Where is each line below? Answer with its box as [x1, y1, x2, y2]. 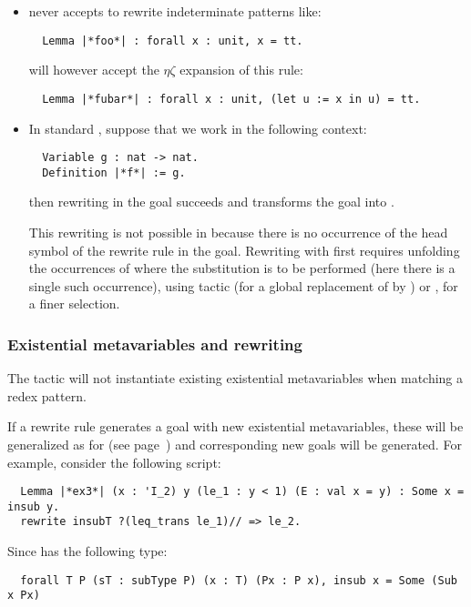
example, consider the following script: [7, 452, 221, 471]
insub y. [7, 500, 60, 513]
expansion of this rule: [179, 60, 303, 79]
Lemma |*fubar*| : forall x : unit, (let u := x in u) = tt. [42, 92, 421, 106]
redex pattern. [7, 386, 87, 405]
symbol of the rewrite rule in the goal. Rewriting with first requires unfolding [28, 240, 460, 259]
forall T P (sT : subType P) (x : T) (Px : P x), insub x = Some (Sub [20, 573, 457, 587]
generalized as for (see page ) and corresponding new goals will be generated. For [7, 434, 462, 453]
